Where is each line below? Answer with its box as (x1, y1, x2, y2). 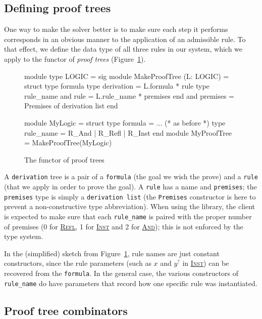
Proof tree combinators (4, 302, 128, 318)
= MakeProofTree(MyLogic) (24, 137, 112, 148)
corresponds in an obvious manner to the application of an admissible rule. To (4, 33, 246, 44)
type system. (4, 231, 43, 242)
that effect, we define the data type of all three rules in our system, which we (4, 44, 243, 54)
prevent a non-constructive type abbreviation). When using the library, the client (4, 201, 255, 212)
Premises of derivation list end (24, 100, 118, 111)
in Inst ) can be (182, 258, 229, 268)
